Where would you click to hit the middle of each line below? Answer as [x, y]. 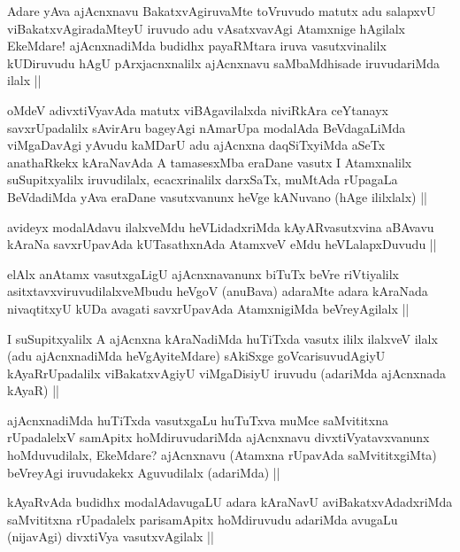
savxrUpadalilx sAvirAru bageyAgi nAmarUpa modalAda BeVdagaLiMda [207, 127]
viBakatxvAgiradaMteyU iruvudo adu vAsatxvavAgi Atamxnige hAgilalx [206, 28]
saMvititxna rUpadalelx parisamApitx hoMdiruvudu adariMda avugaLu [203, 519]
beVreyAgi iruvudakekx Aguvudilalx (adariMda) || [144, 472]
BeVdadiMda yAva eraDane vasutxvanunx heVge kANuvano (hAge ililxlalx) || [218, 196]
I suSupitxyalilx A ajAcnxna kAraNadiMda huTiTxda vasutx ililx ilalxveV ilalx [222, 338]
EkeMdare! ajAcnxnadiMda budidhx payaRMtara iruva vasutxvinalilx [197, 46]
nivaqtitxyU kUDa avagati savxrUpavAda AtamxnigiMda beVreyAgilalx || [208, 308]
